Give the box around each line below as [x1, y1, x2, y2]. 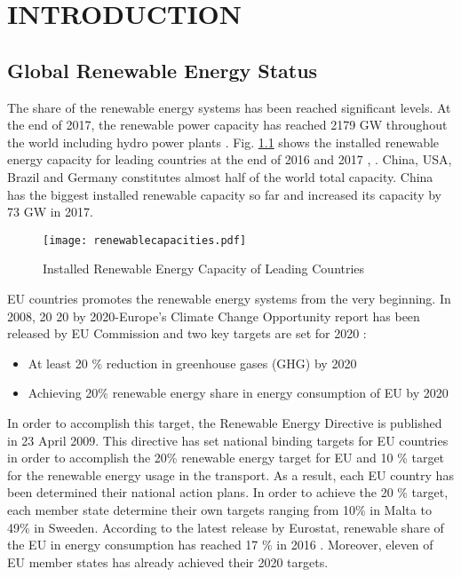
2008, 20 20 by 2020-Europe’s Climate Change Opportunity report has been [7, 306, 420, 325]
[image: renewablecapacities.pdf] [43, 233, 247, 247]
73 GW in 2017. [7, 202, 93, 221]
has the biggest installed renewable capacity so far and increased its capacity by [7, 185, 441, 203]
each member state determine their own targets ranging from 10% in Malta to [7, 500, 432, 518]
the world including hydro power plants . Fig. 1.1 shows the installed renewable [7, 132, 440, 151]
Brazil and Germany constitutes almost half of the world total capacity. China [7, 167, 433, 186]
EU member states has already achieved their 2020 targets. [7, 552, 329, 571]
